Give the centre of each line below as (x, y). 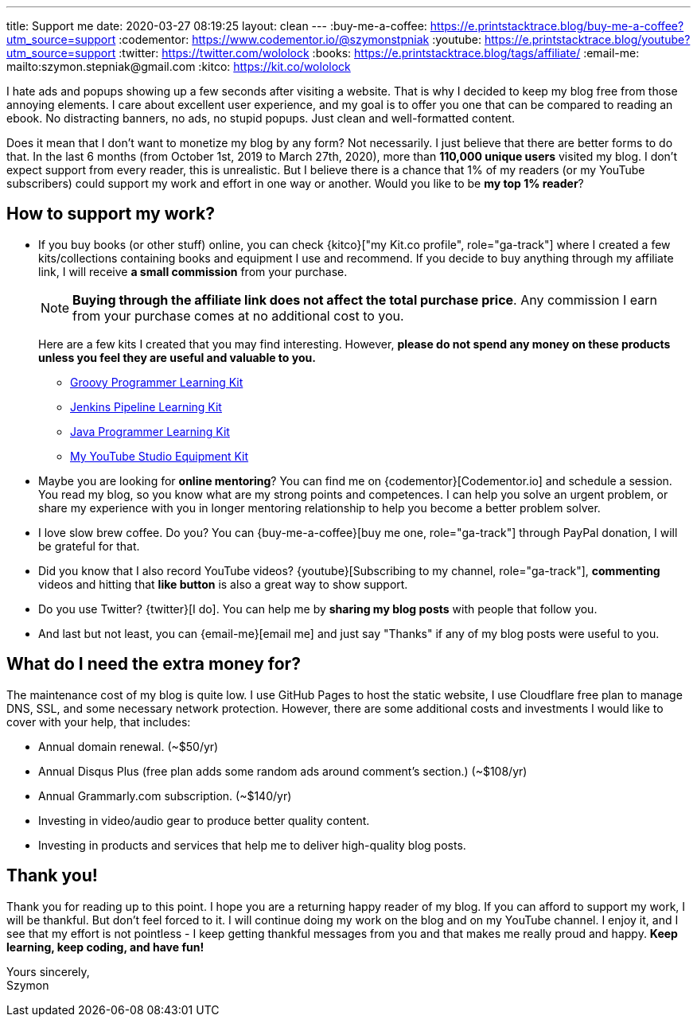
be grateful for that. (89, 546)
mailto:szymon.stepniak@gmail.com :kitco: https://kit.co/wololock (179, 66)
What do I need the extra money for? (154, 664)
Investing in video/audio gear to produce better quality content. (204, 820)
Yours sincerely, (48, 971)
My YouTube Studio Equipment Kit (160, 456)
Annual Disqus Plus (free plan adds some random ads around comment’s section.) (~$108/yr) (283, 771)
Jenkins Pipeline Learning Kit (146, 406)
